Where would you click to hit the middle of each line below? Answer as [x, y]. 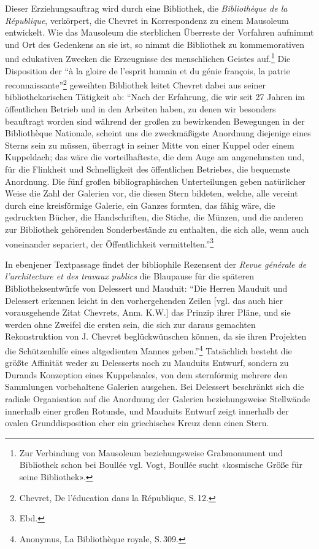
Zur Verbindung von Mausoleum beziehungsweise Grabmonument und [151, 452]
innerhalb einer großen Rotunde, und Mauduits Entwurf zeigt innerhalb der [147, 411]
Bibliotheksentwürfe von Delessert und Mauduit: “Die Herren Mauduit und [146, 288]
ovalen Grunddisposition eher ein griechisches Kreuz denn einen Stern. [137, 423]
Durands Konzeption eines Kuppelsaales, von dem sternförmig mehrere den [146, 374]
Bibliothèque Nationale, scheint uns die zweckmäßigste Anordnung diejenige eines [158, 133]
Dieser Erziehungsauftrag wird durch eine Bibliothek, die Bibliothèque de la [146, 8]
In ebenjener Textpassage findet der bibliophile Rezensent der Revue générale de [156, 264]
